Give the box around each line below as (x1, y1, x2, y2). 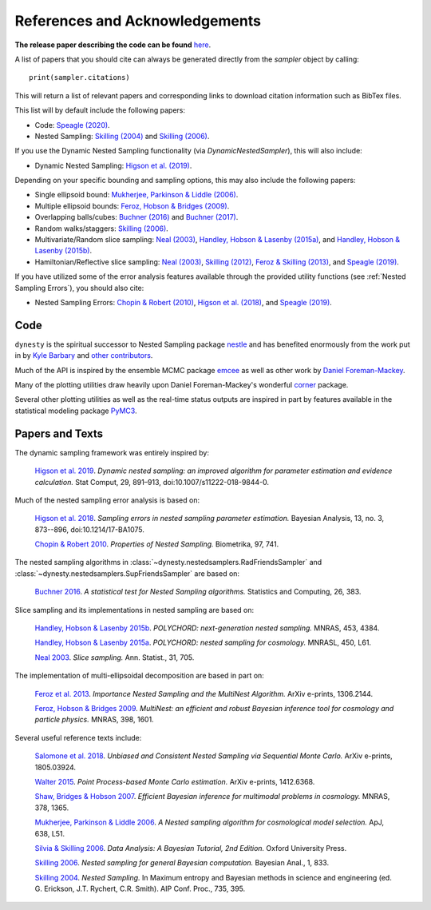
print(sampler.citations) (29, 73, 131, 82)
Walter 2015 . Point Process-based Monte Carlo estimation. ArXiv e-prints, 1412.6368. (34, 777, 315, 786)
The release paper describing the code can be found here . (14, 40, 212, 50)
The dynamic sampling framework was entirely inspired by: (14, 447, 209, 457)
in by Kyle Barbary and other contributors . (14, 351, 153, 360)
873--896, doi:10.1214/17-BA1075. (34, 524, 145, 534)
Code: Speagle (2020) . (34, 120, 111, 129)
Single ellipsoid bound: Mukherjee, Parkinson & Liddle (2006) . (34, 190, 239, 200)
